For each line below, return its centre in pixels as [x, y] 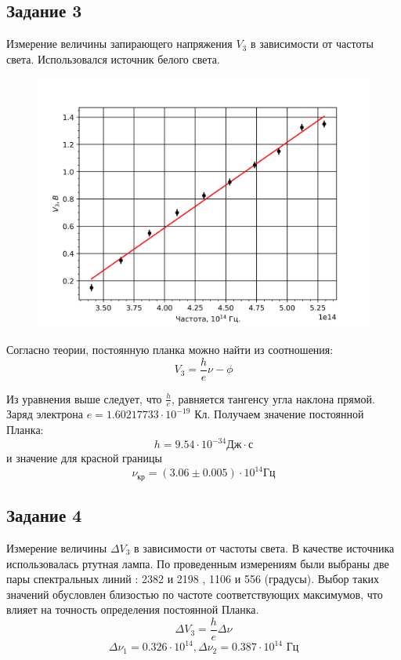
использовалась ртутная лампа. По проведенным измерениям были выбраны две [198, 563]
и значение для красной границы [84, 458]
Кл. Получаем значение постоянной [279, 414]
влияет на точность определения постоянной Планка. [133, 609]
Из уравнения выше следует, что [84, 398]
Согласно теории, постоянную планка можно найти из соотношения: [170, 349]
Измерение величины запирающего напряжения [119, 44]
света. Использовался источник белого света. [113, 58]
